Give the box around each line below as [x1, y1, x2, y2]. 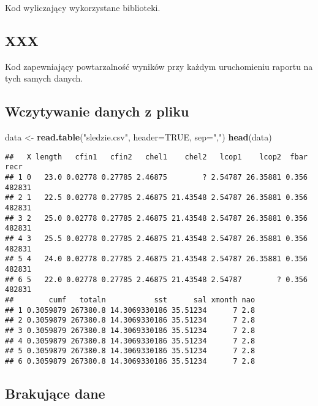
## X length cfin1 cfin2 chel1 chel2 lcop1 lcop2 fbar [5, 152, 308, 161]
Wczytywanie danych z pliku [5, 102, 189, 121]
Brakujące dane [5, 383, 105, 402]
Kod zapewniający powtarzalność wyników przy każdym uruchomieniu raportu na [5, 59, 313, 72]
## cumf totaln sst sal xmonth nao [5, 295, 256, 304]
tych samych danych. [5, 72, 83, 85]
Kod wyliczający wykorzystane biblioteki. [5, 1, 161, 13]
